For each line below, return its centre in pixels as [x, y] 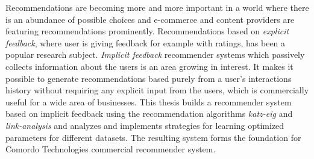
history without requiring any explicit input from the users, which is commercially [157, 90]
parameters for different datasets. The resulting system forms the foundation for [153, 137]
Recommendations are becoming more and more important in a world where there [157, 7]
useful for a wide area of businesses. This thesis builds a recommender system [149, 101]
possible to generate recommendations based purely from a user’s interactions [149, 78]
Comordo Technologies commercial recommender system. [111, 149]
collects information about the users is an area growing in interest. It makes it [149, 66]
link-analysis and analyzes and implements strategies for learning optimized [145, 125]
